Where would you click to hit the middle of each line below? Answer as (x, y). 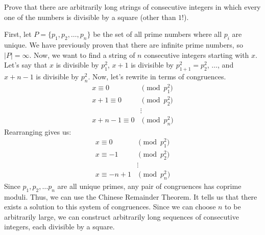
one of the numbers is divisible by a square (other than (90, 17)
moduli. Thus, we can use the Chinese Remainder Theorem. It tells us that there (131, 196)
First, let (18, 34)
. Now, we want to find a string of (82, 55)
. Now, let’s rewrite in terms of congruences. (157, 76)
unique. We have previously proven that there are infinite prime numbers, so (124, 44)
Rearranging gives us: (38, 131)
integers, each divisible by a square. (59, 227)
